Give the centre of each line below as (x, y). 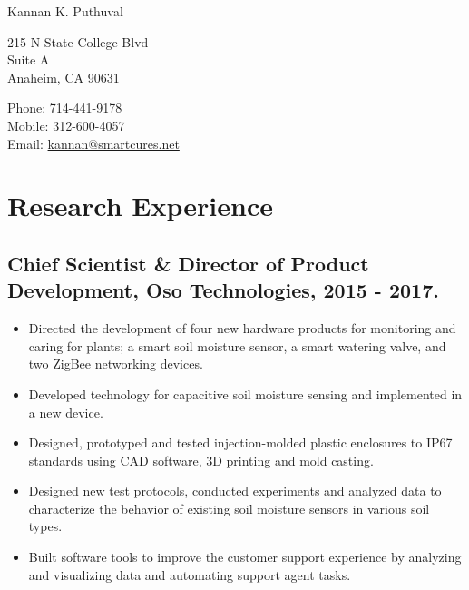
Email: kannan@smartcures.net (93, 143)
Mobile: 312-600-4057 (66, 125)
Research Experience (140, 206)
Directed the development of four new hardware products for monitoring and (242, 328)
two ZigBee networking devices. (116, 364)
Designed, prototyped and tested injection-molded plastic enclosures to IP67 (240, 442)
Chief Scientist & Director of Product (188, 263)
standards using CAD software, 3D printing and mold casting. (201, 460)
